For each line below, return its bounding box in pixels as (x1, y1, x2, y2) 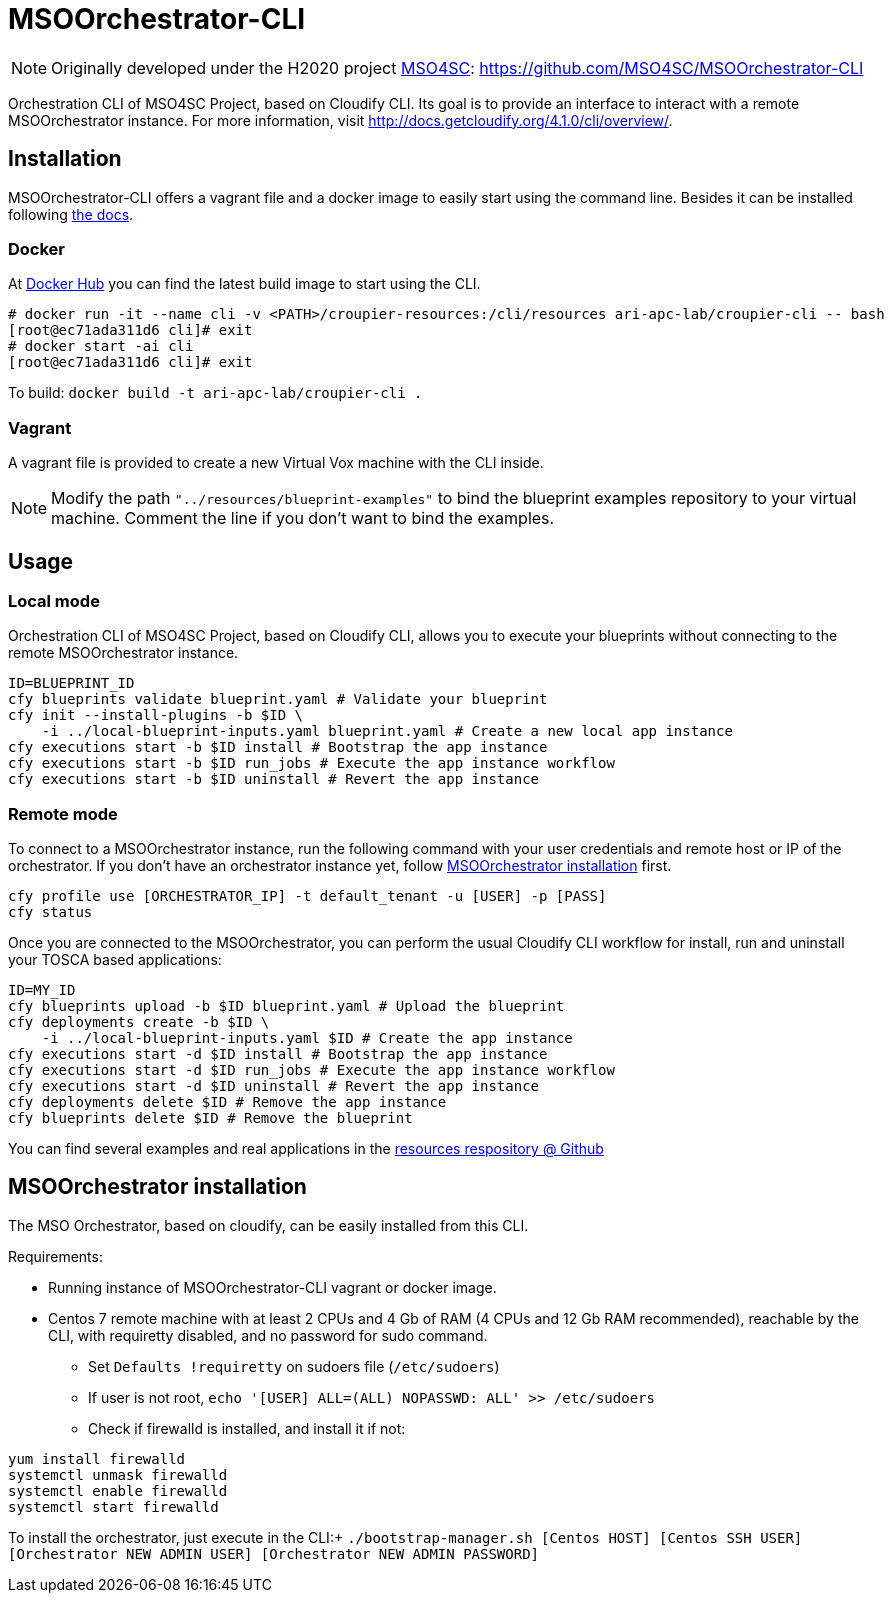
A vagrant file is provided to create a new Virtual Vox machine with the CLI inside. (8, 454, 544, 472)
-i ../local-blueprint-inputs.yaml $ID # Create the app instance (41, 1030, 573, 1047)
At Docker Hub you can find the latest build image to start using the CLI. (8, 275, 481, 293)
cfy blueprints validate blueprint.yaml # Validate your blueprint (8, 691, 548, 708)
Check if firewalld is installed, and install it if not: (88, 1419, 406, 1437)
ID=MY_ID (8, 982, 76, 999)
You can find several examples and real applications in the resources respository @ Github (8, 1140, 604, 1158)
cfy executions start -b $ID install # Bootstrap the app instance (8, 739, 548, 756)
